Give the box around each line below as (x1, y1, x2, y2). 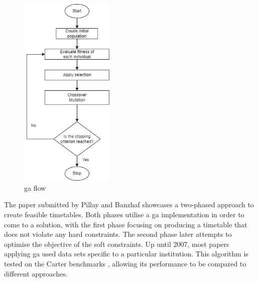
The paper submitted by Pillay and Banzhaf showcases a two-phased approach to (4, 199, 254, 210)
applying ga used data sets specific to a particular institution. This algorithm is (4, 248, 248, 259)
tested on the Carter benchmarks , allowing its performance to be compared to (4, 258, 246, 269)
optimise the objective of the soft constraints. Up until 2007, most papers (4, 238, 229, 249)
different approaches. (4, 268, 68, 278)
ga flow (24, 182, 46, 193)
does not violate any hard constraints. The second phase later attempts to (4, 229, 232, 239)
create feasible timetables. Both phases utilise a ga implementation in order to (4, 209, 244, 220)
